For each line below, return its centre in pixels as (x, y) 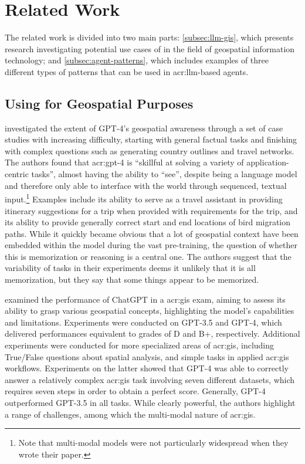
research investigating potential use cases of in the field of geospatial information (150, 48)
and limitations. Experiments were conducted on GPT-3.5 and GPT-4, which (143, 322)
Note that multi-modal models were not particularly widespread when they (153, 443)
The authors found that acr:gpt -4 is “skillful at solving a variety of (124, 162)
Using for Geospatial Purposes (99, 103)
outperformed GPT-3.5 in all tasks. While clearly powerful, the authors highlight (150, 403)
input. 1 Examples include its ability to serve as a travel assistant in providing (144, 198)
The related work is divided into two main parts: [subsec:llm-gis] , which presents (149, 37)
